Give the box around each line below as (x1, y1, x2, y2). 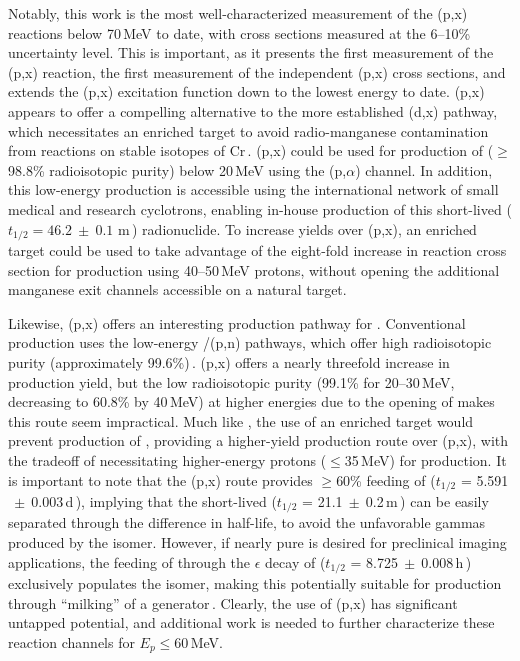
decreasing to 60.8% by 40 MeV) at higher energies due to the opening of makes (8, 391, 495, 412)
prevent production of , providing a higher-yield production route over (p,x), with (8, 430, 509, 451)
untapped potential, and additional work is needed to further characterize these (8, 612, 495, 633)
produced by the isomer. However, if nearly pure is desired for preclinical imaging (8, 532, 507, 553)
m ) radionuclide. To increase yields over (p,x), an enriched (118, 218, 477, 239)
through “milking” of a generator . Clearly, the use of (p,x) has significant (8, 592, 458, 613)
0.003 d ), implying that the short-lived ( (31, 490, 277, 511)
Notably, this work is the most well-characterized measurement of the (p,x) (8, 3, 468, 23)
